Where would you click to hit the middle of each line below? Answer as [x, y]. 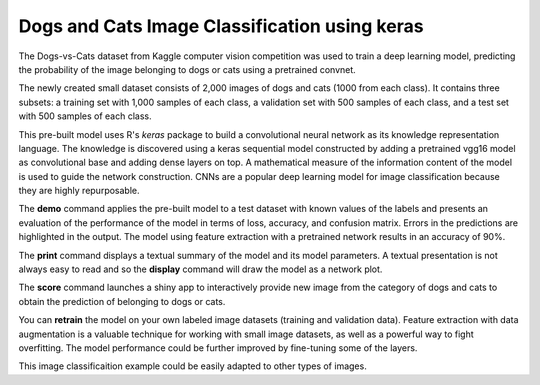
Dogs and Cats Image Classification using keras [221, 26]
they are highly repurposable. [79, 191]
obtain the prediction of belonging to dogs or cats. [122, 301]
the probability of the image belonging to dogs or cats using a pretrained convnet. [187, 69]
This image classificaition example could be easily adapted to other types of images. [192, 366]
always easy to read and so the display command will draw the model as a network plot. [200, 269]
